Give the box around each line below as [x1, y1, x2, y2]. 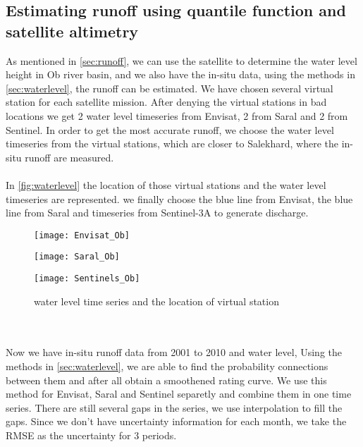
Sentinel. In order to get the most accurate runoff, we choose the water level [6, 122, 334, 137]
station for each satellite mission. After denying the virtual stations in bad [6, 94, 327, 109]
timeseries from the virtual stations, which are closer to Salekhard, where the [6, 136, 338, 151]
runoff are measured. [25, 149, 114, 164]
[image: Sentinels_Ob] [34, 274, 140, 284]
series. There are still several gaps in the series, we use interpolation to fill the [6, 400, 343, 415]
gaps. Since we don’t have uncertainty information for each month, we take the [6, 414, 347, 429]
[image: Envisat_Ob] [34, 230, 130, 240]
